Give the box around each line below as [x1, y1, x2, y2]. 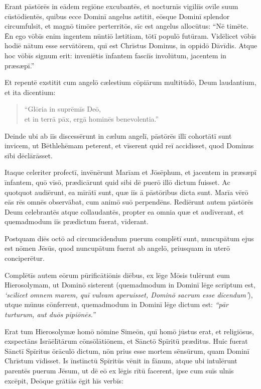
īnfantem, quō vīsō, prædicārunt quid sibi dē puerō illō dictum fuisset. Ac [5, 176, 230, 187]
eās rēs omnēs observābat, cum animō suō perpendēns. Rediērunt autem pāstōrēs [5, 197, 253, 207]
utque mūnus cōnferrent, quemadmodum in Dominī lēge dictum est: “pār [5, 299, 229, 310]
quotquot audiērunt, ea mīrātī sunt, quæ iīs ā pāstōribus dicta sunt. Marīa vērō [5, 186, 248, 197]
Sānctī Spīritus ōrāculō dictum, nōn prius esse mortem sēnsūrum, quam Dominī [5, 345, 249, 356]
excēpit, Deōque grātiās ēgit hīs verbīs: [5, 375, 123, 385]
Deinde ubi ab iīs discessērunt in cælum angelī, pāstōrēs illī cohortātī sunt [5, 130, 232, 141]
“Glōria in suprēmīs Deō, [24, 104, 101, 114]
